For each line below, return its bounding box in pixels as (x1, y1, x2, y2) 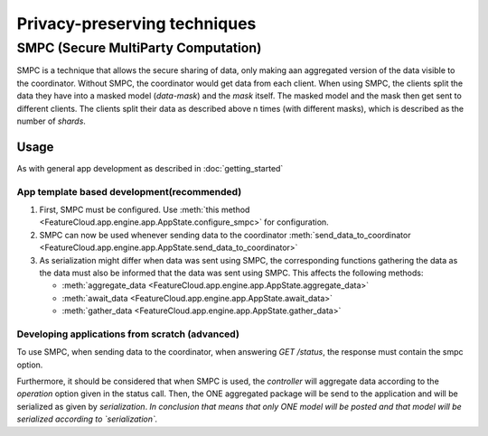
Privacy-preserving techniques (16, 14, 257, 33)
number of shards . (16, 116, 86, 126)
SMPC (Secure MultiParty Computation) (16, 40, 262, 56)
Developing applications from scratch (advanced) (16, 328, 239, 340)
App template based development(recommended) (16, 185, 242, 198)
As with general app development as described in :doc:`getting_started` (16, 162, 284, 173)
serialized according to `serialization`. (16, 413, 158, 424)
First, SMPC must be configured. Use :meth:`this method (39, 204, 250, 215)
